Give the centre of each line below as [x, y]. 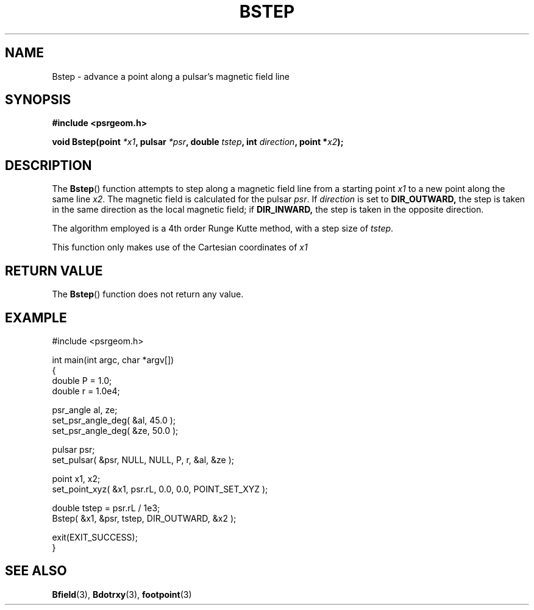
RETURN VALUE [54, 271]
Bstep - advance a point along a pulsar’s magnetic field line [171, 76]
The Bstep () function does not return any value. [148, 294]
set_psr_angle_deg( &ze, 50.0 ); [115, 430]
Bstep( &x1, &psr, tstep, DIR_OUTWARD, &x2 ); [144, 518]
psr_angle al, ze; [85, 410]
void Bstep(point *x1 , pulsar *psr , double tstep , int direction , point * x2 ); [198, 142]
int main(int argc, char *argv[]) [113, 360]
